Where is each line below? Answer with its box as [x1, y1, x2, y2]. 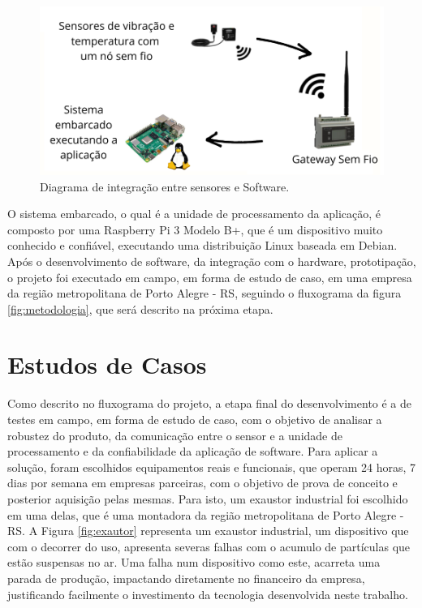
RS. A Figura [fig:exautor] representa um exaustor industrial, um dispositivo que [7, 522, 409, 539]
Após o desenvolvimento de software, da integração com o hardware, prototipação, [7, 252, 416, 269]
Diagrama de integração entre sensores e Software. [40, 178, 290, 195]
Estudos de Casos [7, 348, 207, 381]
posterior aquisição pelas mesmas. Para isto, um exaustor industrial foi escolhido [7, 490, 408, 507]
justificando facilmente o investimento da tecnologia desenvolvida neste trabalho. [7, 585, 408, 602]
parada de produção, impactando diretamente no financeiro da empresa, [7, 569, 365, 586]
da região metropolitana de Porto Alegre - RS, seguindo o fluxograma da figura [7, 285, 402, 302]
